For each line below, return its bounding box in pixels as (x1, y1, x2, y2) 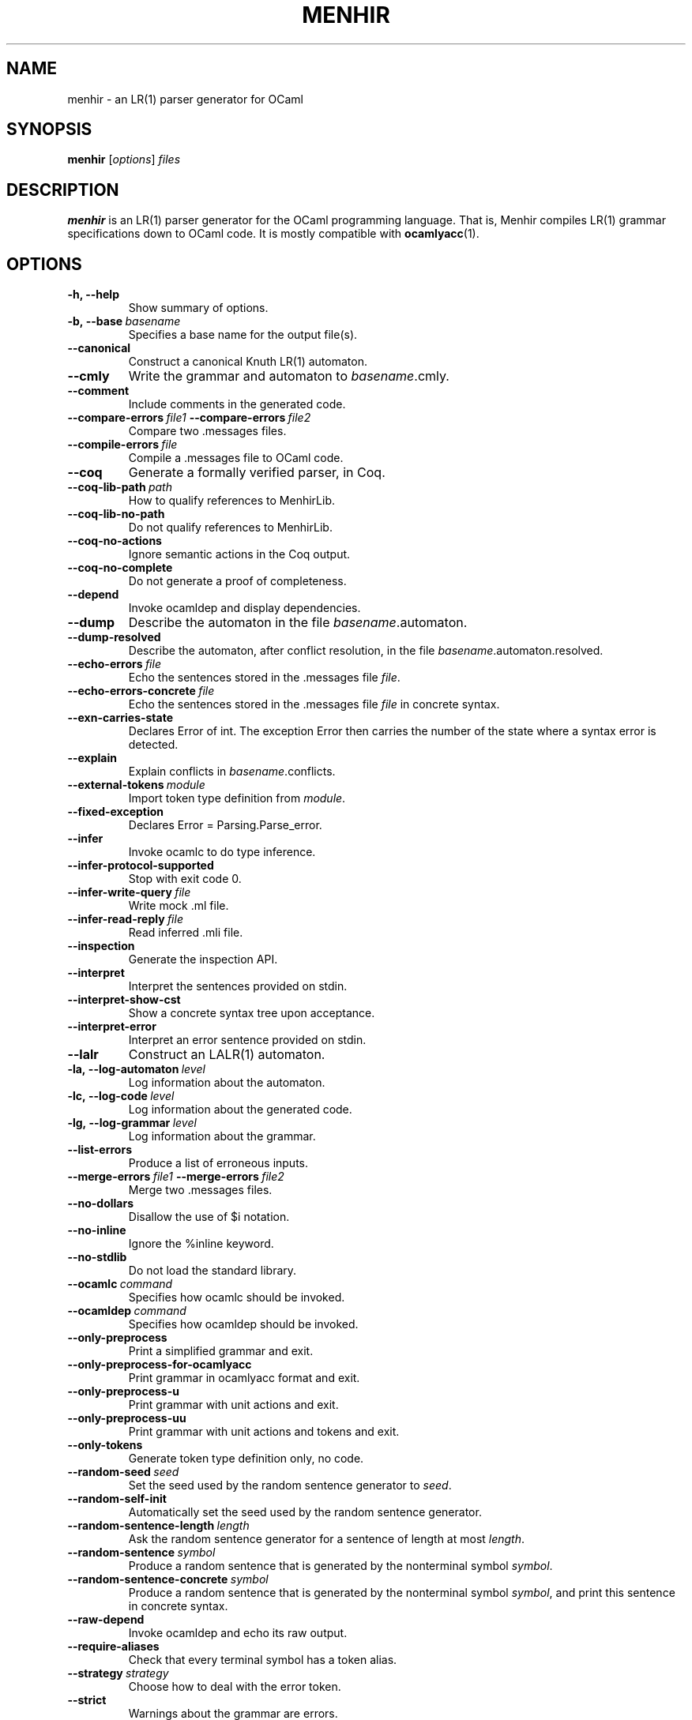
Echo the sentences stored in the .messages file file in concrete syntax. (128, 697, 500, 712)
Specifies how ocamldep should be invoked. (128, 1317, 359, 1331)
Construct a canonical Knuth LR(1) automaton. (128, 355, 367, 369)
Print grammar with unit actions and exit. (128, 1398, 339, 1412)
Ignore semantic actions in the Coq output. (128, 547, 351, 561)
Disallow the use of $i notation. (128, 1210, 290, 1224)
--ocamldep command (67, 1304, 186, 1318)
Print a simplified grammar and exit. (128, 1344, 314, 1358)
